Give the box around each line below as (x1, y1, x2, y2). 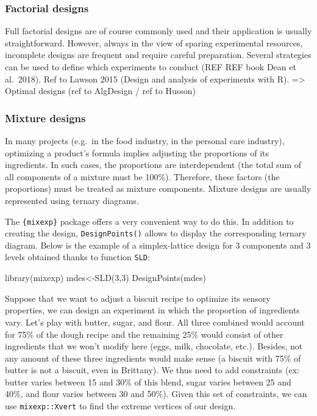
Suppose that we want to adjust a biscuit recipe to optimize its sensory (5, 291, 271, 304)
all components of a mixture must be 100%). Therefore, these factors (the (5, 170, 280, 183)
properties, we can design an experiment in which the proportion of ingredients (5, 304, 300, 316)
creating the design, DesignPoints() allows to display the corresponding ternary (5, 227, 307, 239)
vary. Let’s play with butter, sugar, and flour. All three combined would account (5, 315, 305, 328)
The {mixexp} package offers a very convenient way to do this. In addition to (5, 214, 294, 227)
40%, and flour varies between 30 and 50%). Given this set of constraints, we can (5, 387, 307, 400)
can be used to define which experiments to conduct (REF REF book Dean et (5, 60, 296, 73)
